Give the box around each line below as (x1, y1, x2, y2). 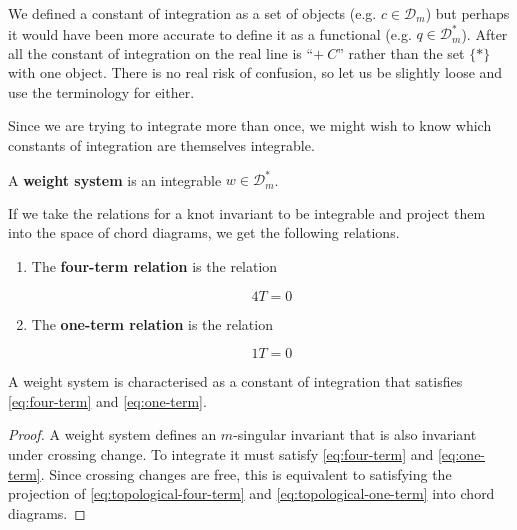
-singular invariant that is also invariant (233, 424, 477, 445)
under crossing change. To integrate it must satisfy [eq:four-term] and (8, 443, 434, 464)
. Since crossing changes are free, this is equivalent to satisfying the (40, 463, 452, 484)
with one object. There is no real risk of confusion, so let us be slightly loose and (8, 62, 503, 83)
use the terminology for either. (8, 81, 195, 102)
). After (461, 23, 508, 44)
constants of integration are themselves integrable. (8, 135, 315, 156)
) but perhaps (425, 3, 510, 23)
